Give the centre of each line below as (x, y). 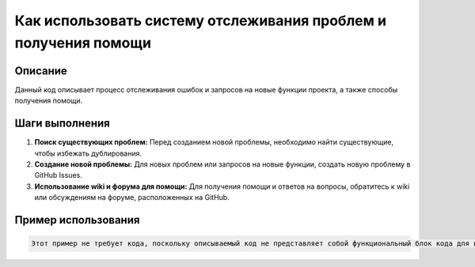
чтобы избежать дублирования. (88, 153)
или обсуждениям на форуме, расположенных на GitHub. (132, 197)
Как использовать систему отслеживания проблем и (201, 21)
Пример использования (77, 220)
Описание (41, 71)
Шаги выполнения (62, 124)
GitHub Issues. (59, 175)
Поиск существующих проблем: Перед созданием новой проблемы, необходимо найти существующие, (214, 142)
